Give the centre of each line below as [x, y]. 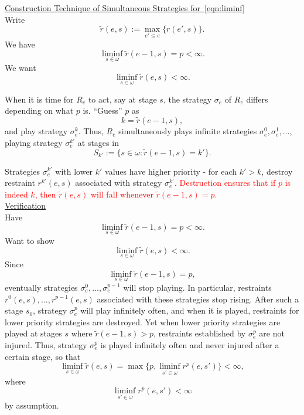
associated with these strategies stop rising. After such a [198, 299]
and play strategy [36, 131]
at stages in [98, 142]
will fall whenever [122, 194]
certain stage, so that [43, 356]
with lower [74, 171]
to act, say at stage [122, 99]
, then [45, 194]
